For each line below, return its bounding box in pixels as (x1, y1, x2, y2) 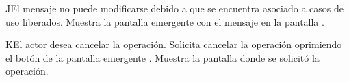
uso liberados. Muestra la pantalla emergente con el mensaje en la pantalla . (5, 14, 324, 28)
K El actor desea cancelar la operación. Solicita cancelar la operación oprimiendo (5, 37, 342, 52)
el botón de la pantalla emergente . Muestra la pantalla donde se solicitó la (5, 50, 320, 64)
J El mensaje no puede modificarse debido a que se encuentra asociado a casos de (5, 1, 344, 15)
